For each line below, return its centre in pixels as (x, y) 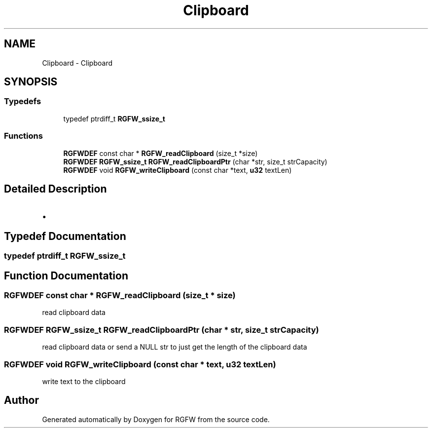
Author (21, 400)
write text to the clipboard (84, 381)
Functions (23, 136)
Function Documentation (66, 275)
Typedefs (23, 101)
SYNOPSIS (31, 82)
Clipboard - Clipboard (77, 63)
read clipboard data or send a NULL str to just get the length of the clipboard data (175, 347)
